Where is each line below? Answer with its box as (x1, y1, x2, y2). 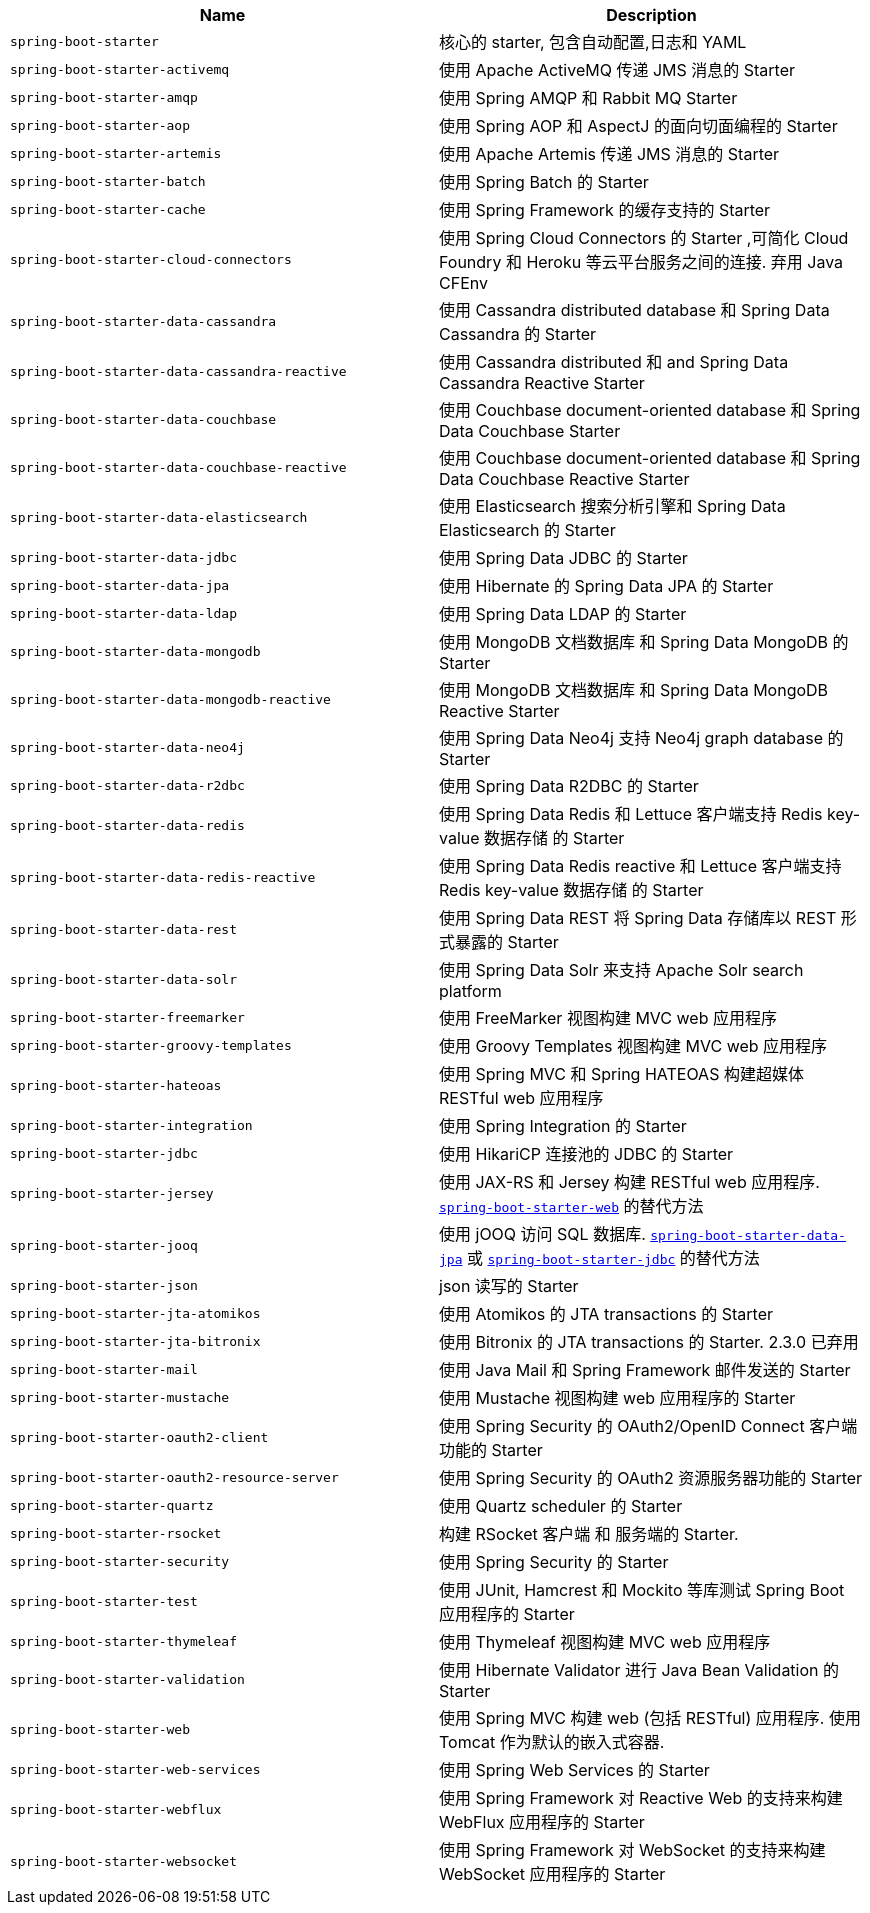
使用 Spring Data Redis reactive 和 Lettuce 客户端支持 (439, 856, 842, 876)
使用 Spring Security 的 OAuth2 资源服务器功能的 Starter (439, 1468, 863, 1488)
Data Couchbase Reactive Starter (439, 469, 690, 489)
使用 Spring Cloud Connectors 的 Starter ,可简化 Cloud (439, 228, 849, 248)
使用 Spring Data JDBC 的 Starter (439, 548, 688, 568)
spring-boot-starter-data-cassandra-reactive (10, 363, 347, 379)
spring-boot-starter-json (10, 1277, 198, 1293)
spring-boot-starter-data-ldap (10, 605, 237, 621)
